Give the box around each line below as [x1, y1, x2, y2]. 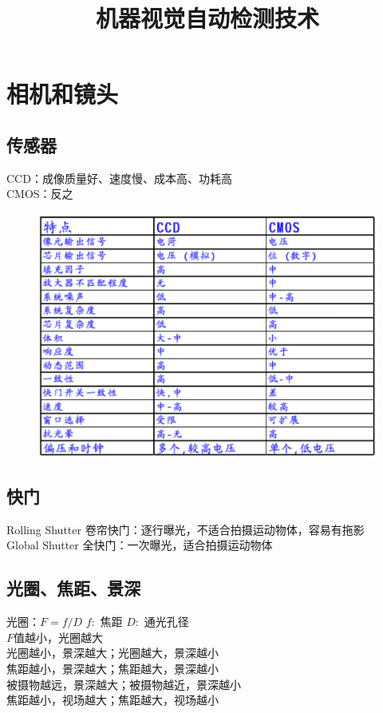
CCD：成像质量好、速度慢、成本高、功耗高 [6, 169, 232, 186]
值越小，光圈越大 [14, 628, 104, 645]
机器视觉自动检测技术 [95, 2, 319, 34]
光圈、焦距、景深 [6, 576, 140, 600]
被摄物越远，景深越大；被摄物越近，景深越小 [6, 675, 241, 692]
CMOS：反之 [6, 185, 73, 202]
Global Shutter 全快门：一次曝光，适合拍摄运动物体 [6, 537, 273, 553]
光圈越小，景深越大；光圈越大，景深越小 [6, 644, 219, 661]
